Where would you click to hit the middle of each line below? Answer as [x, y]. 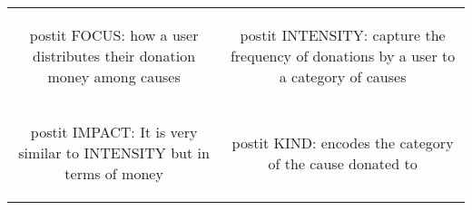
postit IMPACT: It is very [114, 132]
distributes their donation [114, 56]
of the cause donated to [343, 163]
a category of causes [343, 76]
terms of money [114, 173]
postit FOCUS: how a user [114, 35]
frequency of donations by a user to [343, 56]
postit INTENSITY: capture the [343, 35]
